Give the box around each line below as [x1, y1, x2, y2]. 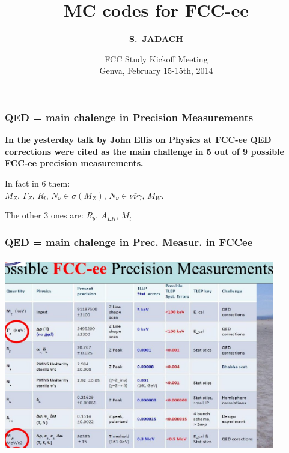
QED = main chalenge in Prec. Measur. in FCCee [5, 234, 253, 249]
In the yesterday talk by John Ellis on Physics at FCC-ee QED [5, 133, 272, 146]
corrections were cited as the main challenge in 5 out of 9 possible [5, 145, 284, 157]
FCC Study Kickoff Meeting [105, 52, 208, 65]
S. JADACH [129, 32, 183, 45]
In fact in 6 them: [5, 176, 70, 189]
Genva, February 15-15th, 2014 [99, 64, 213, 77]
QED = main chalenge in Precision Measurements [5, 109, 254, 124]
